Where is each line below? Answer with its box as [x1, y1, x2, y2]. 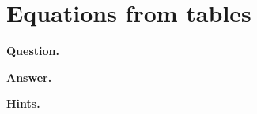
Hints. [6, 95, 40, 112]
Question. [6, 42, 59, 59]
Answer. [6, 68, 52, 85]
